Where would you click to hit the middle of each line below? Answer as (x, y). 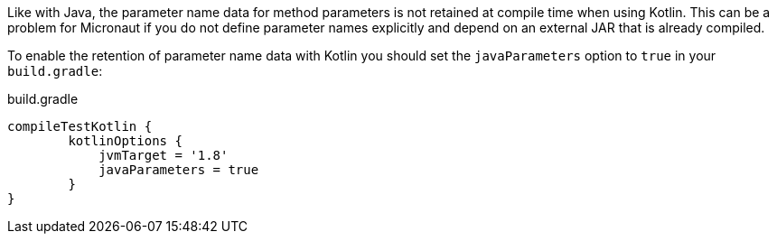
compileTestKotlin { (80, 126)
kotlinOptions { (125, 141)
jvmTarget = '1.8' (164, 155)
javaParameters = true (179, 170)
